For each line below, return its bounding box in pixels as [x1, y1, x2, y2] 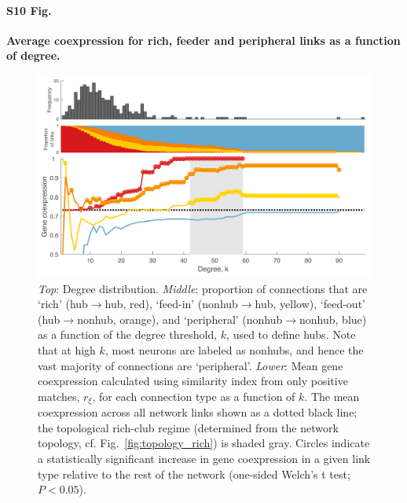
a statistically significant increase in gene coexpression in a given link [38, 450, 371, 466]
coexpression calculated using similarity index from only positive [38, 373, 348, 389]
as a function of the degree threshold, [38, 326, 218, 343]
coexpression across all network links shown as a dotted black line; [38, 404, 357, 420]
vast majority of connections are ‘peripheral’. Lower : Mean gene [38, 357, 343, 373]
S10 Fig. [6, 2, 52, 18]
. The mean [304, 387, 360, 404]
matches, [38, 387, 80, 404]
